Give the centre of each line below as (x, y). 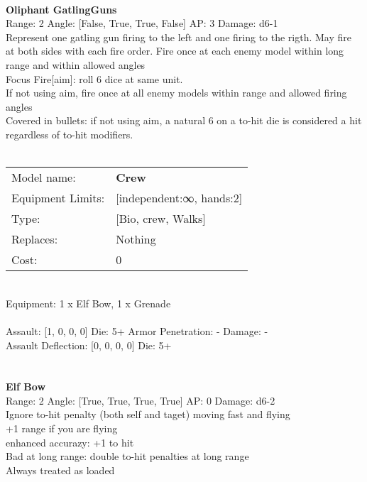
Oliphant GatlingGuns (61, 9)
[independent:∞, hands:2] (179, 198)
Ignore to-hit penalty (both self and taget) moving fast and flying (148, 414)
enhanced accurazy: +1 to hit (70, 442)
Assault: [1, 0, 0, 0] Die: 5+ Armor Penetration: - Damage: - (137, 330)
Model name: (44, 177)
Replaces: (35, 239)
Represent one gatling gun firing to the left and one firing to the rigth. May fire (179, 37)
